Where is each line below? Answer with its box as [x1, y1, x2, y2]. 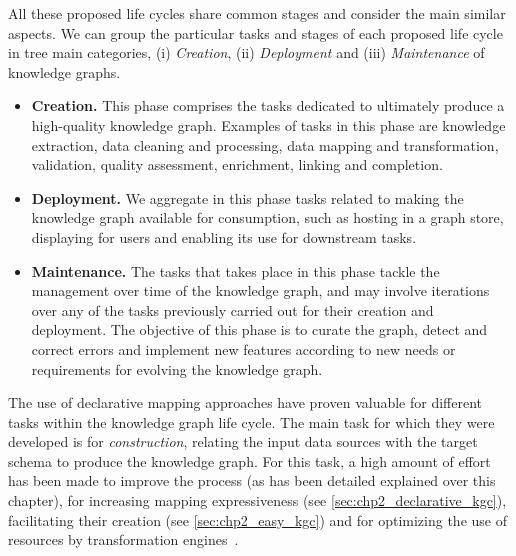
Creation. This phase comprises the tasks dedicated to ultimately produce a [31, 95, 505, 116]
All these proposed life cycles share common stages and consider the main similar [8, 3, 506, 23]
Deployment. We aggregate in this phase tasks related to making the [31, 187, 464, 208]
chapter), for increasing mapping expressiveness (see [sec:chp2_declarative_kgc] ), [8, 490, 507, 511]
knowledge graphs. [8, 61, 121, 82]
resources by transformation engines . [8, 529, 239, 550]
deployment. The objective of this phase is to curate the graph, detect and [31, 319, 488, 340]
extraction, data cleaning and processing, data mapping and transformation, [31, 134, 499, 155]
